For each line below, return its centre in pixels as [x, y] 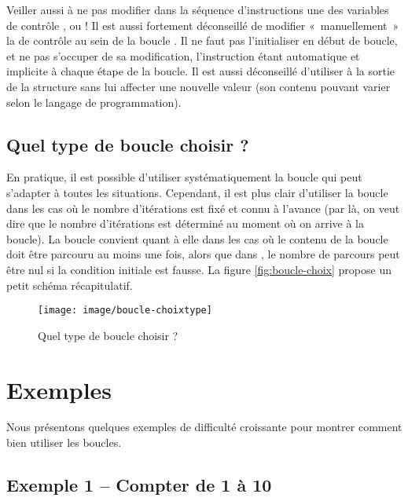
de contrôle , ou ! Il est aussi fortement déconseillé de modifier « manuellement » [203, 25]
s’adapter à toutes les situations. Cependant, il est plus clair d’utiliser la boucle [197, 192]
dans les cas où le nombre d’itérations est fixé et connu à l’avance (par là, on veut [203, 208]
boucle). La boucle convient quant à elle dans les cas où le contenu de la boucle [197, 238]
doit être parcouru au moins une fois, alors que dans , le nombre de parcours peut [203, 254]
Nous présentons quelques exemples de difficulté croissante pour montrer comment [204, 427]
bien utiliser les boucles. [64, 442]
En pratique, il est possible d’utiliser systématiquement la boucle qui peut [184, 177]
